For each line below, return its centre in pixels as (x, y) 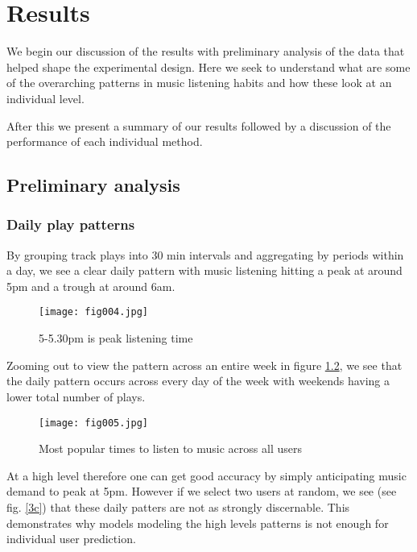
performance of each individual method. (105, 141)
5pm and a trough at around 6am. (91, 286)
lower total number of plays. (76, 396)
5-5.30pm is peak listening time (116, 338)
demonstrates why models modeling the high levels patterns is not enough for (198, 523)
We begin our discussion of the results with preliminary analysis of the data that (206, 51)
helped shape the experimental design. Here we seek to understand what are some (208, 66)
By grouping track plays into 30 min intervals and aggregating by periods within (205, 254)
